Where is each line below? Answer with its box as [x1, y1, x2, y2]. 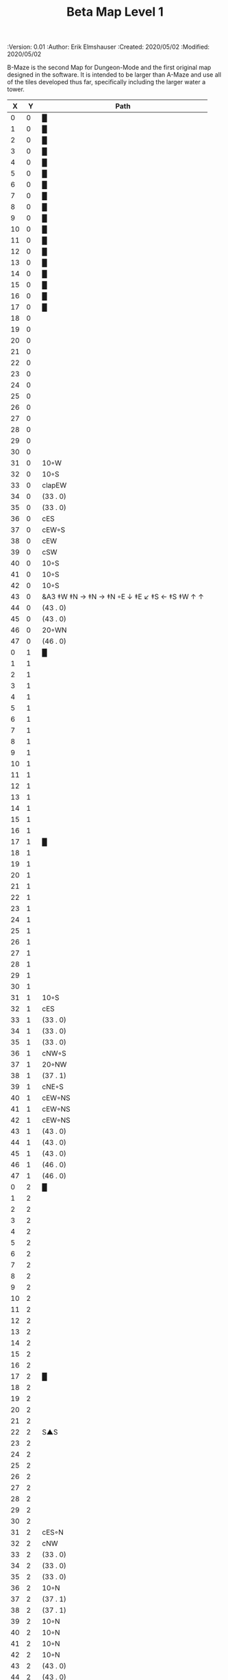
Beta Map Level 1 [66, 4, 164, 20]
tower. [7, 85, 25, 93]
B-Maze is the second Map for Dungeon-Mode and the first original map [7, 63, 212, 72]
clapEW [42, 480, 67, 490]
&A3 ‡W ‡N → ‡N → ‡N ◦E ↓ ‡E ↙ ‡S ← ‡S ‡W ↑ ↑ [42, 592, 204, 602]
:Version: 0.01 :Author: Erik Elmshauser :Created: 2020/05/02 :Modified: [7, 42, 210, 51]
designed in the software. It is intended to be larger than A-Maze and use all [7, 71, 221, 79]
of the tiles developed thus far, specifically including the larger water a [7, 78, 206, 86]
